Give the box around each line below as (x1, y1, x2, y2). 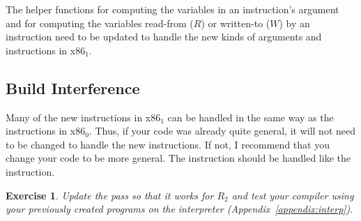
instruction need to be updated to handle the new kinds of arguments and (6, 29, 322, 44)
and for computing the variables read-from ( (6, 15, 194, 30)
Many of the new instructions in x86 (6, 109, 161, 124)
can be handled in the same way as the (167, 109, 334, 124)
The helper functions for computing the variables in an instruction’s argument (6, 2, 339, 16)
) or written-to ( (201, 15, 270, 30)
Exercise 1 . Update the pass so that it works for (6, 188, 214, 202)
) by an (279, 15, 310, 30)
